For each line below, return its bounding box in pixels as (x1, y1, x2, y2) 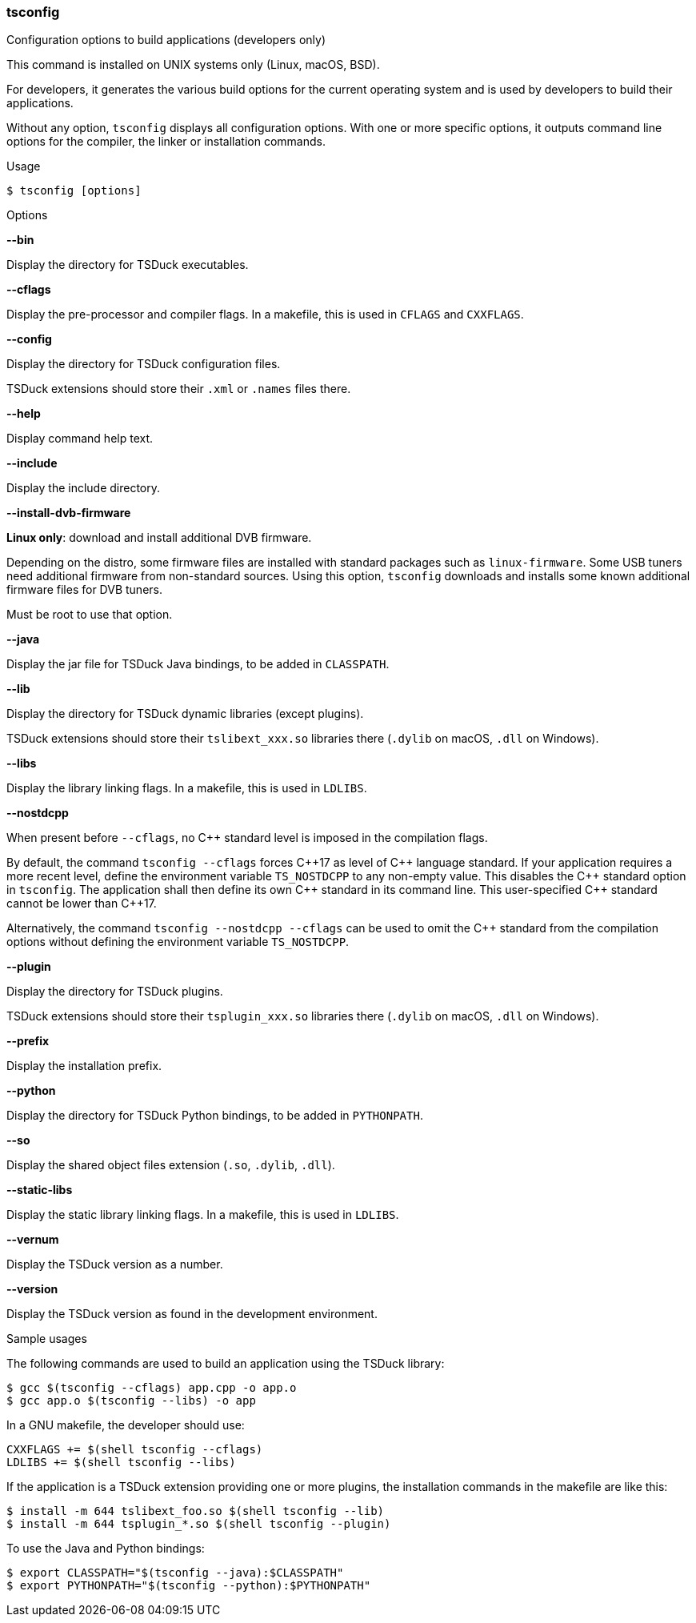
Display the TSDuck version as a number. (6, 1257, 223, 1272)
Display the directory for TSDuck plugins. (6, 984, 223, 999)
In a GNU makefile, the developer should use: (6, 1418, 245, 1433)
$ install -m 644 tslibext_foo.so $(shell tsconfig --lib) (6, 1505, 385, 1518)
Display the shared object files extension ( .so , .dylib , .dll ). (6, 1158, 335, 1172)
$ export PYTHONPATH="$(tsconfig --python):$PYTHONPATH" (6, 1579, 371, 1593)
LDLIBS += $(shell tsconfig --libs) (6, 1456, 236, 1469)
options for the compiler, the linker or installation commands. (6, 134, 326, 149)
